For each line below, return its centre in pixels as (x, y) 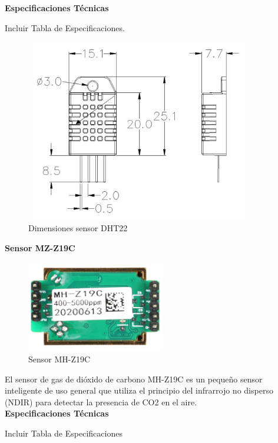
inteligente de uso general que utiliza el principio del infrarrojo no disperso (139, 390)
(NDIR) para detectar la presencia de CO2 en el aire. (101, 402)
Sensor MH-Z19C (59, 359)
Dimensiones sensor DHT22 (78, 228)
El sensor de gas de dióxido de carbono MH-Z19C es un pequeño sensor (134, 379)
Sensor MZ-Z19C (40, 247)
